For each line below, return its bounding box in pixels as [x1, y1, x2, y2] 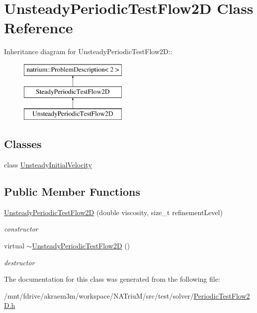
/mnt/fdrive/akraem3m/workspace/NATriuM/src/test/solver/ [4, 290, 194, 301]
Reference [4, 17, 73, 38]
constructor [4, 224, 38, 234]
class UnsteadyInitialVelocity [4, 159, 92, 170]
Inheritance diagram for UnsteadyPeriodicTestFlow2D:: [4, 46, 172, 57]
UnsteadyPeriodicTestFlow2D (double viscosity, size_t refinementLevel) [4, 207, 223, 217]
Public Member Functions [4, 184, 140, 199]
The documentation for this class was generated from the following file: [4, 274, 220, 284]
